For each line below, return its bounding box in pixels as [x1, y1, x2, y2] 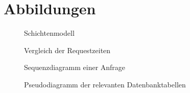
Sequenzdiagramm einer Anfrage [24, 62, 126, 73]
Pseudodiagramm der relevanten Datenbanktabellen [24, 79, 186, 89]
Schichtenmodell [24, 28, 75, 38]
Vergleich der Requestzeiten [24, 44, 111, 55]
